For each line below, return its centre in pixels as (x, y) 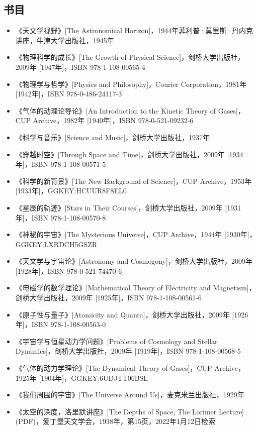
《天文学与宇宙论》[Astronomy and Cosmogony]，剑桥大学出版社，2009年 (134, 261)
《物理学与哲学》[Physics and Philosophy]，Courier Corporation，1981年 (131, 84)
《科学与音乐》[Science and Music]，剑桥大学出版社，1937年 (113, 137)
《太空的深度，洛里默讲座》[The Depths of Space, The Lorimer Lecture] (130, 411)
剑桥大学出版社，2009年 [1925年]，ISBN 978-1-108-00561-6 (108, 298)
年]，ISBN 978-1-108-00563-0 (61, 324)
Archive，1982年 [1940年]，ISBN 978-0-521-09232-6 (113, 120)
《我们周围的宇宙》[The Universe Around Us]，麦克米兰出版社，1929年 (130, 395)
